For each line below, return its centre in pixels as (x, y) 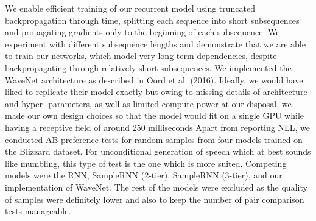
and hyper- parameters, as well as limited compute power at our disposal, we (148, 103)
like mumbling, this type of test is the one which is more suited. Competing (146, 163)
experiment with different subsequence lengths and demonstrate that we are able (155, 44)
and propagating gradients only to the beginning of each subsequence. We (142, 32)
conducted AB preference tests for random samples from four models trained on (154, 139)
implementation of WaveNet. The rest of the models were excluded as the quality (156, 187)
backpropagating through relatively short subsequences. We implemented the (148, 67)
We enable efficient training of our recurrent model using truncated (130, 8)
